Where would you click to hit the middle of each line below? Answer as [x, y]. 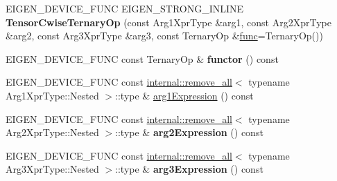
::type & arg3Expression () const [189, 169]
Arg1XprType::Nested [52, 95]
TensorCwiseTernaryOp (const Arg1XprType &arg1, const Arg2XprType [168, 22]
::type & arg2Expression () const [189, 132]
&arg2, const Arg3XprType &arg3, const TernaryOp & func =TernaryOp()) [164, 36]
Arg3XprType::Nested [52, 169]
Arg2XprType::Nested [52, 132]
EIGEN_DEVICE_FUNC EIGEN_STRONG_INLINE [125, 8]
